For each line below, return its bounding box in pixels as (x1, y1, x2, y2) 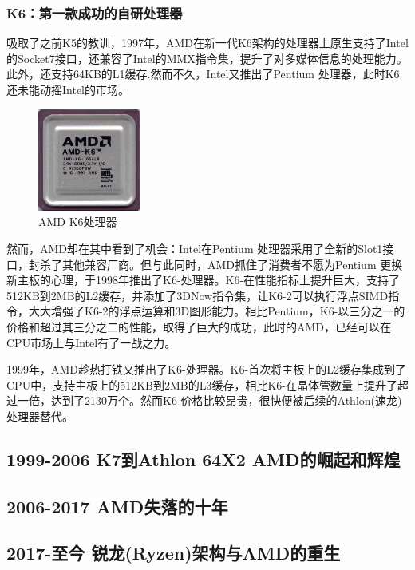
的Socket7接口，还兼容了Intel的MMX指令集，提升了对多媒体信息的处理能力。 (6, 49, 408, 66)
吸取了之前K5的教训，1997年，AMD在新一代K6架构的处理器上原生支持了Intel (6, 34, 409, 51)
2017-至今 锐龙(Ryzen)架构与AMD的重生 (6, 540, 341, 565)
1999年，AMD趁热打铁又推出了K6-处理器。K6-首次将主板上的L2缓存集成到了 (6, 361, 406, 378)
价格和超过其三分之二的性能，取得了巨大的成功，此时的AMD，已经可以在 (6, 318, 392, 334)
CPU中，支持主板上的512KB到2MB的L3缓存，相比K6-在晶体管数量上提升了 (6, 376, 397, 393)
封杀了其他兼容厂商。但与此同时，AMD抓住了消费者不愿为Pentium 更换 (28, 255, 403, 272)
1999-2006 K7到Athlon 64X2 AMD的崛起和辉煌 (6, 446, 401, 471)
